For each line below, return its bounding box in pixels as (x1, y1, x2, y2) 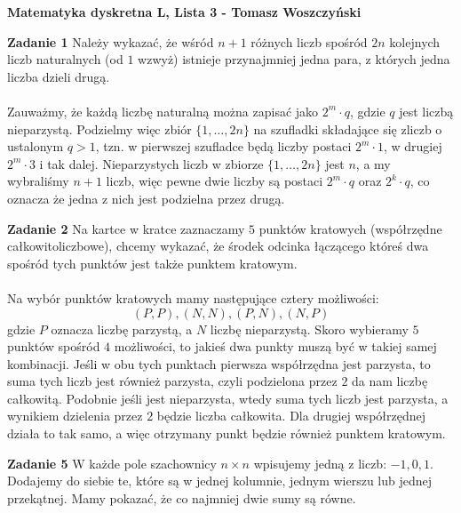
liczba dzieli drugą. (7, 67, 110, 85)
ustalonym (7, 137, 64, 156)
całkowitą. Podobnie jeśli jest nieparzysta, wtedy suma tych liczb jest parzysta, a (7, 389, 449, 407)
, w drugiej (383, 137, 442, 156)
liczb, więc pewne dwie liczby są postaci (106, 172, 323, 190)
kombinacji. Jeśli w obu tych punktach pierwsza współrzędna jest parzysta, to (7, 354, 431, 373)
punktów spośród (7, 337, 100, 356)
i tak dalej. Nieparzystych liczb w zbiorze (39, 154, 264, 172)
